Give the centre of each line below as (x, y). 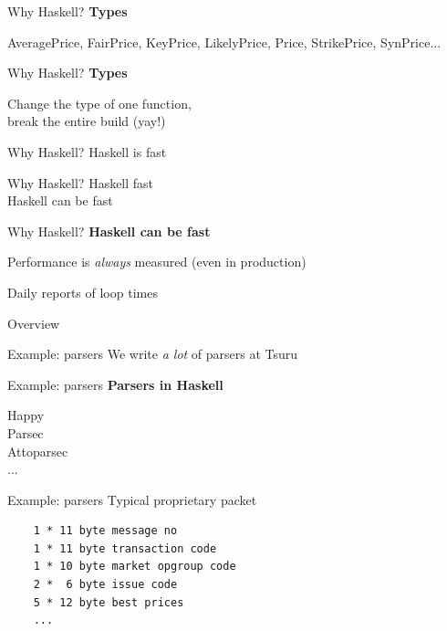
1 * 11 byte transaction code (125, 548)
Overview (34, 323)
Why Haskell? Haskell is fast (87, 151)
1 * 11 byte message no (105, 531)
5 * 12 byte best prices (109, 602)
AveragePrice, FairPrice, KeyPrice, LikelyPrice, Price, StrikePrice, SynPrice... (224, 42)
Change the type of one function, (99, 103)
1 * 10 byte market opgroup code (135, 567)
